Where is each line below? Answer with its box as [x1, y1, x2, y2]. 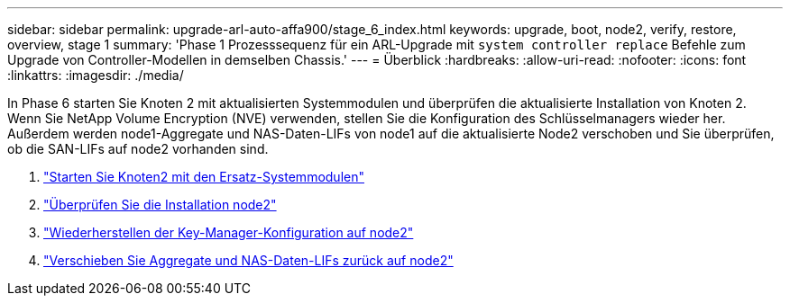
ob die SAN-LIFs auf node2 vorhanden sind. [7, 141, 269, 156]
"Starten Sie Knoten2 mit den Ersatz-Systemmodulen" [43, 169, 364, 184]
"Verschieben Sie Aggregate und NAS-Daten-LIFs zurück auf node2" [43, 253, 454, 268]
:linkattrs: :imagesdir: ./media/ [7, 67, 184, 83]
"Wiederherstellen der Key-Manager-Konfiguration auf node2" [43, 225, 414, 240]
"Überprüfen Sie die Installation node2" [43, 197, 277, 212]
